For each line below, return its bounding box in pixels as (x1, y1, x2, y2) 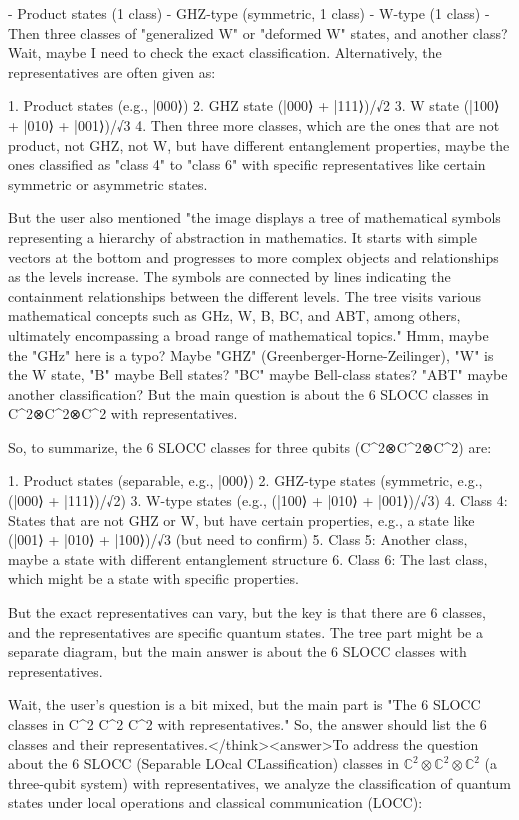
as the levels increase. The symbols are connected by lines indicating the (8, 266, 451, 287)
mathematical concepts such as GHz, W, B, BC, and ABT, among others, (8, 305, 461, 326)
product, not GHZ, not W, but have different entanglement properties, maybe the (8, 134, 510, 155)
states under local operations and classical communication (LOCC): (8, 792, 423, 813)
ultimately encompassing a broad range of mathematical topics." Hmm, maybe (8, 324, 489, 345)
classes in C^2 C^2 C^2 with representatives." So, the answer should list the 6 (8, 714, 487, 734)
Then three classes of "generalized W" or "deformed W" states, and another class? (8, 22, 508, 43)
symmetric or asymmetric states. (8, 173, 208, 194)
